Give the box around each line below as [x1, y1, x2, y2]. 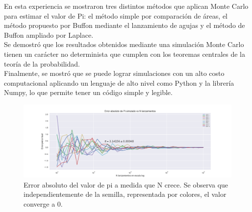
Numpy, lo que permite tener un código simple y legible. [4, 87, 173, 97]
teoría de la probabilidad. [4, 58, 80, 69]
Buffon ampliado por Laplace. [4, 29, 94, 40]
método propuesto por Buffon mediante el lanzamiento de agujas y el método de [4, 20, 245, 30]
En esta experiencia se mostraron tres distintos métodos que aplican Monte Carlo [4, 1, 249, 11]
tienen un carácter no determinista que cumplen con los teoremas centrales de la [4, 48, 245, 59]
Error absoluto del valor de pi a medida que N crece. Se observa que [24, 179, 228, 189]
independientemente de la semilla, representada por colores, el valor [24, 189, 227, 199]
